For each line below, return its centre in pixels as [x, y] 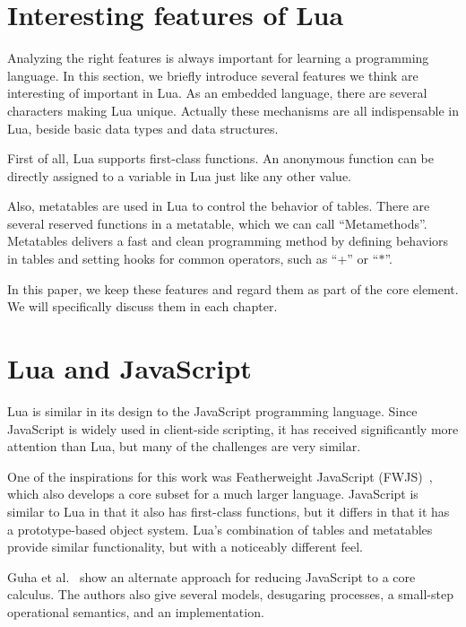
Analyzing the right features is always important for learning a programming [218, 58]
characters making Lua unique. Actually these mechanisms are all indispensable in [233, 110]
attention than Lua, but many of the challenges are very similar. [184, 446]
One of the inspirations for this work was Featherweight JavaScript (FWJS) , [220, 476]
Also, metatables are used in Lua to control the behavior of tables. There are [219, 206]
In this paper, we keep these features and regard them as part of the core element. [233, 288]
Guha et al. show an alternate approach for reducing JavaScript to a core [211, 576]
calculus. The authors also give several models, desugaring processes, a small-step [230, 594]
